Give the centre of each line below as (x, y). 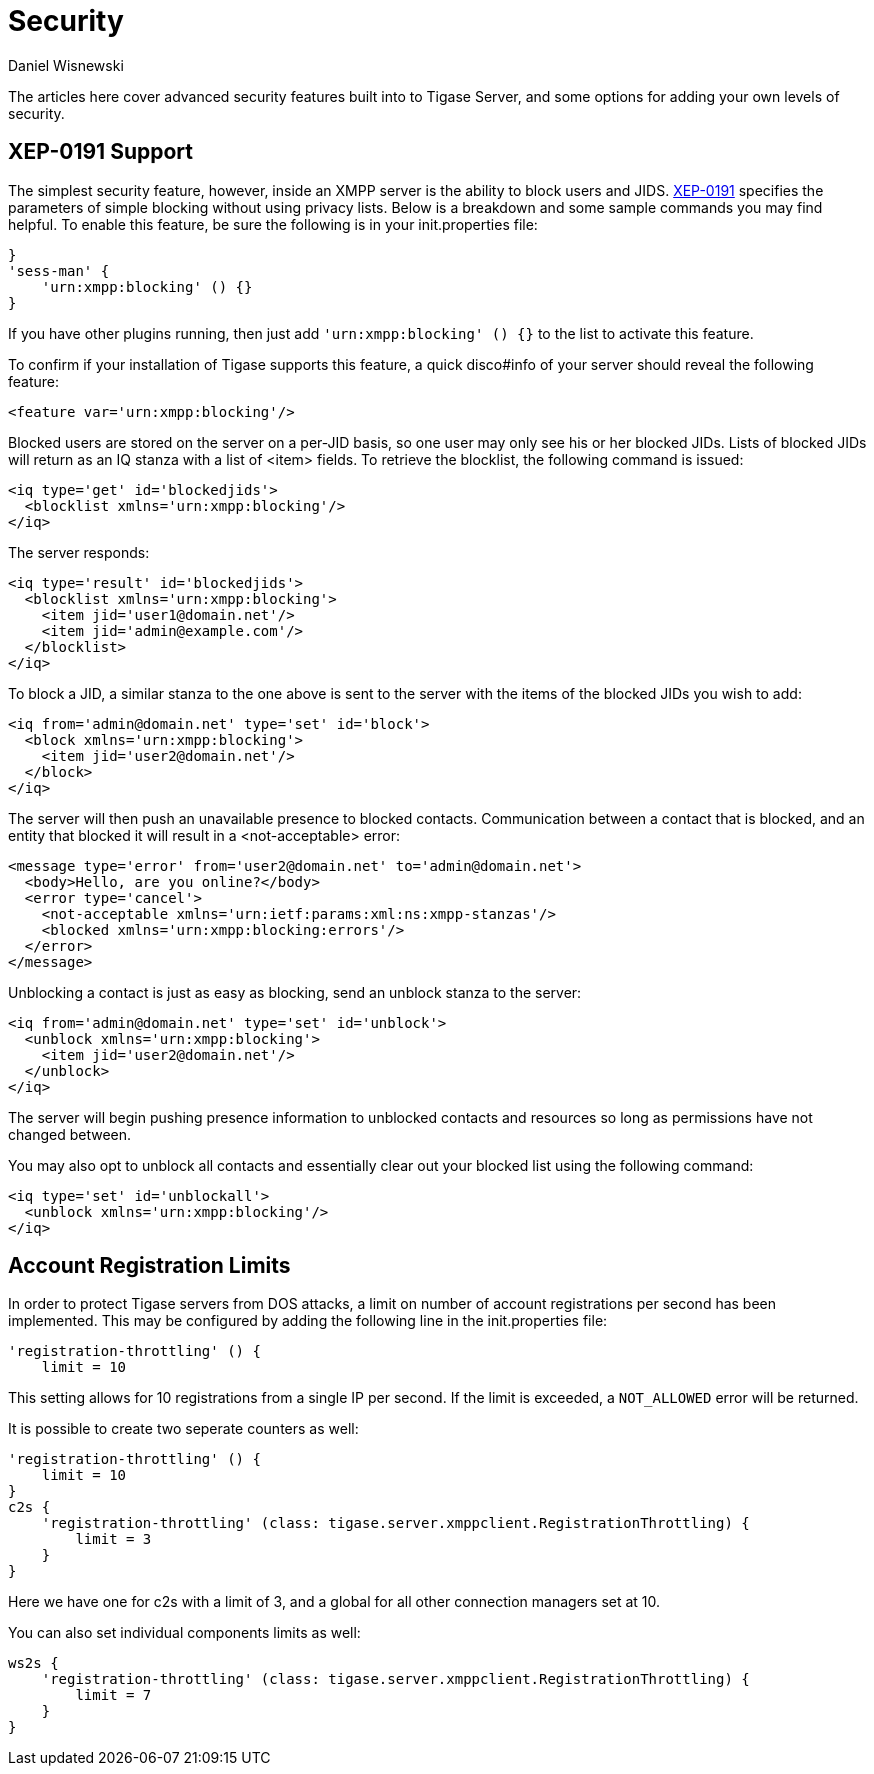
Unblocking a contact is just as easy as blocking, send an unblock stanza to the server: (295, 992)
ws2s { (33, 1663)
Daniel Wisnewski (66, 65)
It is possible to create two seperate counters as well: (183, 1429)
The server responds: (79, 552)
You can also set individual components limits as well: (184, 1633)
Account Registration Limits (149, 1266)
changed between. (70, 1134)
